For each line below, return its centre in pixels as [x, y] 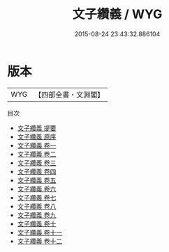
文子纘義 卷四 [37, 171]
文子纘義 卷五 [37, 180]
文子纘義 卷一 [37, 145]
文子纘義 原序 [37, 136]
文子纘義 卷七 [37, 197]
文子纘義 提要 [37, 128]
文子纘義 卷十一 [40, 232]
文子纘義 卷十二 [40, 241]
